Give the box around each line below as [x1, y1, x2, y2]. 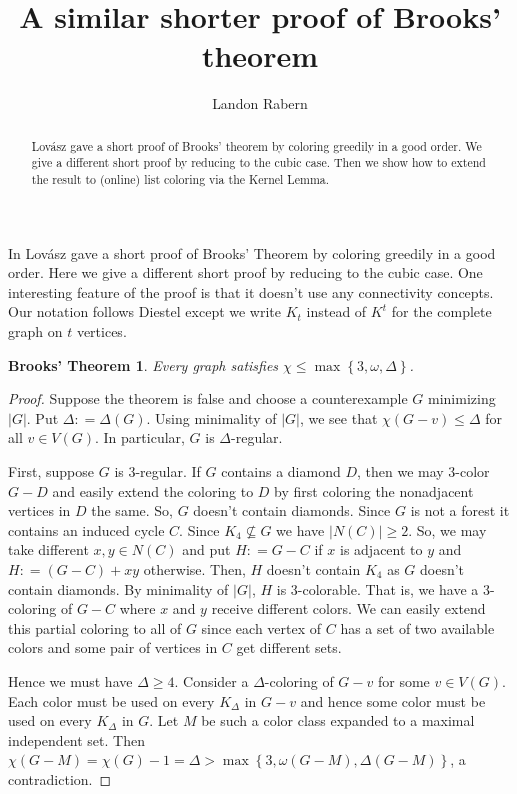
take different [8, 539, 89, 560]
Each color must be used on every [8, 690, 215, 711]
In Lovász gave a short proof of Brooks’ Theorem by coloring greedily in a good [8, 242, 496, 263]
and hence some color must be [300, 690, 486, 711]
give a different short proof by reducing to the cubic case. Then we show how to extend [31, 154, 486, 171]
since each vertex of [201, 617, 322, 638]
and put [182, 539, 231, 560]
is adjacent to [339, 539, 423, 560]
